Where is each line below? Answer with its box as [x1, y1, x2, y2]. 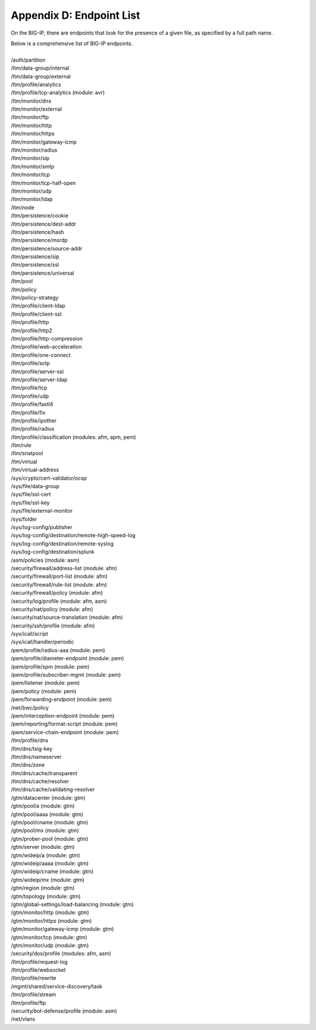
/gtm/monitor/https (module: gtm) [11, 917, 92, 924]
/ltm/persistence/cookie [11, 212, 68, 219]
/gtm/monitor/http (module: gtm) [11, 909, 90, 916]
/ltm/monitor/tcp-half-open [11, 179, 76, 186]
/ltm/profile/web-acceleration [11, 343, 82, 350]
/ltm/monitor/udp [11, 187, 52, 195]
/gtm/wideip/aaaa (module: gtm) [11, 860, 89, 867]
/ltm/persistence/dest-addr [11, 220, 76, 227]
